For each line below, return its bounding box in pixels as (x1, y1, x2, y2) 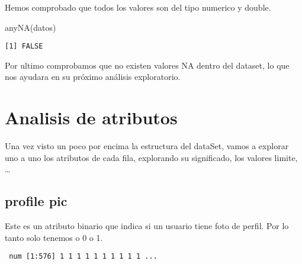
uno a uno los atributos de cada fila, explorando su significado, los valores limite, (5, 151, 298, 163)
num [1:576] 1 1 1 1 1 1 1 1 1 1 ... (9, 252, 158, 261)
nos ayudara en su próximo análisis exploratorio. (5, 70, 181, 83)
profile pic (5, 192, 68, 210)
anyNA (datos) (5, 21, 56, 33)
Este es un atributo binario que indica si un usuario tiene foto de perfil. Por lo (5, 220, 289, 232)
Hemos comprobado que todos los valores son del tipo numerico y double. (5, 1, 271, 13)
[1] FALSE (5, 42, 43, 51)
